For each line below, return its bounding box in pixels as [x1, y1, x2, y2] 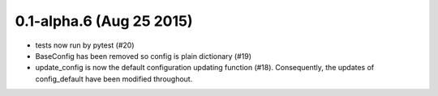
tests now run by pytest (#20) [35, 40, 135, 50]
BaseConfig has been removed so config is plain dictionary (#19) [35, 51, 251, 61]
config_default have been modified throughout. [35, 73, 193, 84]
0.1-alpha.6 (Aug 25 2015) [15, 12, 194, 30]
